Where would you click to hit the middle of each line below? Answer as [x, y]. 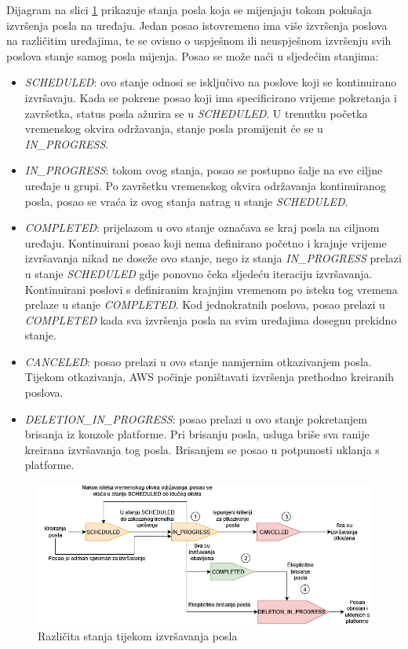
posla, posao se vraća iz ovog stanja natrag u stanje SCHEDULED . [186, 201]
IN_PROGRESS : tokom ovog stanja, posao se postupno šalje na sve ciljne [204, 170]
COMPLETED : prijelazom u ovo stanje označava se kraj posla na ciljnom [202, 227]
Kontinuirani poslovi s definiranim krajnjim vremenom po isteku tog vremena [211, 289]
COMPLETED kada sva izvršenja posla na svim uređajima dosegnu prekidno [211, 319]
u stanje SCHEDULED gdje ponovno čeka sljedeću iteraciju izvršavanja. [199, 273]
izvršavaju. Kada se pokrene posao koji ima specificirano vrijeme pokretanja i [211, 97]
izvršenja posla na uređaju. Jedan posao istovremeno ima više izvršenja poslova [197, 25]
